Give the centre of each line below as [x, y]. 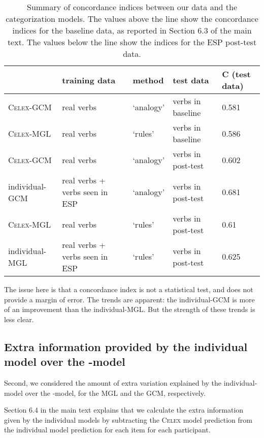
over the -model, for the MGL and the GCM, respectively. [115, 393]
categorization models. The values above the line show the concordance [132, 19]
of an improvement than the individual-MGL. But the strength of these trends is [130, 309]
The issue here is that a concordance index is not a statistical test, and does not [129, 289]
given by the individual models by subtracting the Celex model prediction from [128, 419]
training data [89, 80]
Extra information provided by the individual [126, 346]
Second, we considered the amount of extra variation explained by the [113, 382]
